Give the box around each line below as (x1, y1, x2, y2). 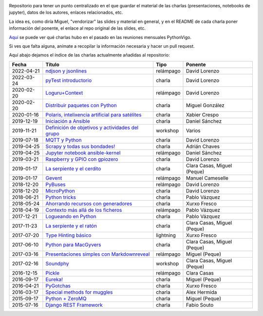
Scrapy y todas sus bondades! (45, 143, 115, 149)
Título (45, 61, 59, 68)
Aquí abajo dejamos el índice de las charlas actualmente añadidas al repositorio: (9, 52, 170, 58)
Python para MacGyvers (45, 241, 101, 248)
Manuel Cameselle (186, 174, 229, 181)
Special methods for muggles (45, 289, 113, 296)
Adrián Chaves (186, 143, 220, 149)
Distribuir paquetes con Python (45, 102, 117, 109)
